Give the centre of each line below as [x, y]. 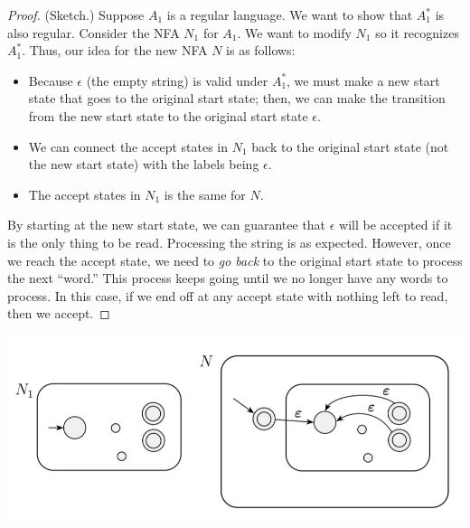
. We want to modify [294, 32]
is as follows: [261, 50]
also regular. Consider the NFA [94, 32]
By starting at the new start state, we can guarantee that [167, 225]
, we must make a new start [363, 80]
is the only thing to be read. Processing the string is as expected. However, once [229, 242]
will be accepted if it [396, 225]
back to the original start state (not [350, 146]
